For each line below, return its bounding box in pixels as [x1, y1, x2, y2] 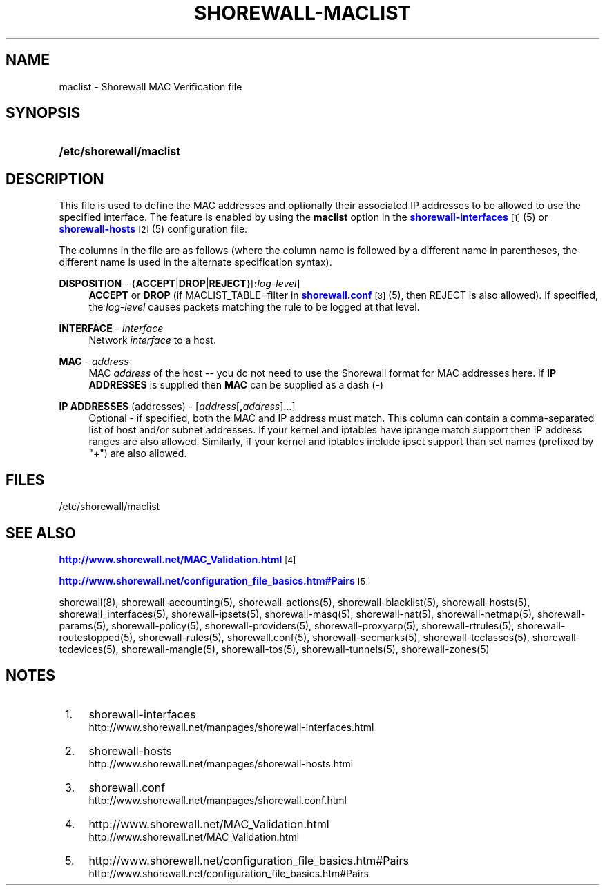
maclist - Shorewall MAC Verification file [59, 80, 242, 92]
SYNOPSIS [6, 104, 81, 122]
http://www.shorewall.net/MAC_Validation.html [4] [59, 553, 296, 565]
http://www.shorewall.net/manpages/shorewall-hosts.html [88, 757, 354, 770]
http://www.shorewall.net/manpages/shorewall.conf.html [88, 794, 347, 806]
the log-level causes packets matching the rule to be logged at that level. [88, 301, 420, 313]
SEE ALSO [6, 524, 76, 542]
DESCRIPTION [6, 170, 104, 188]
